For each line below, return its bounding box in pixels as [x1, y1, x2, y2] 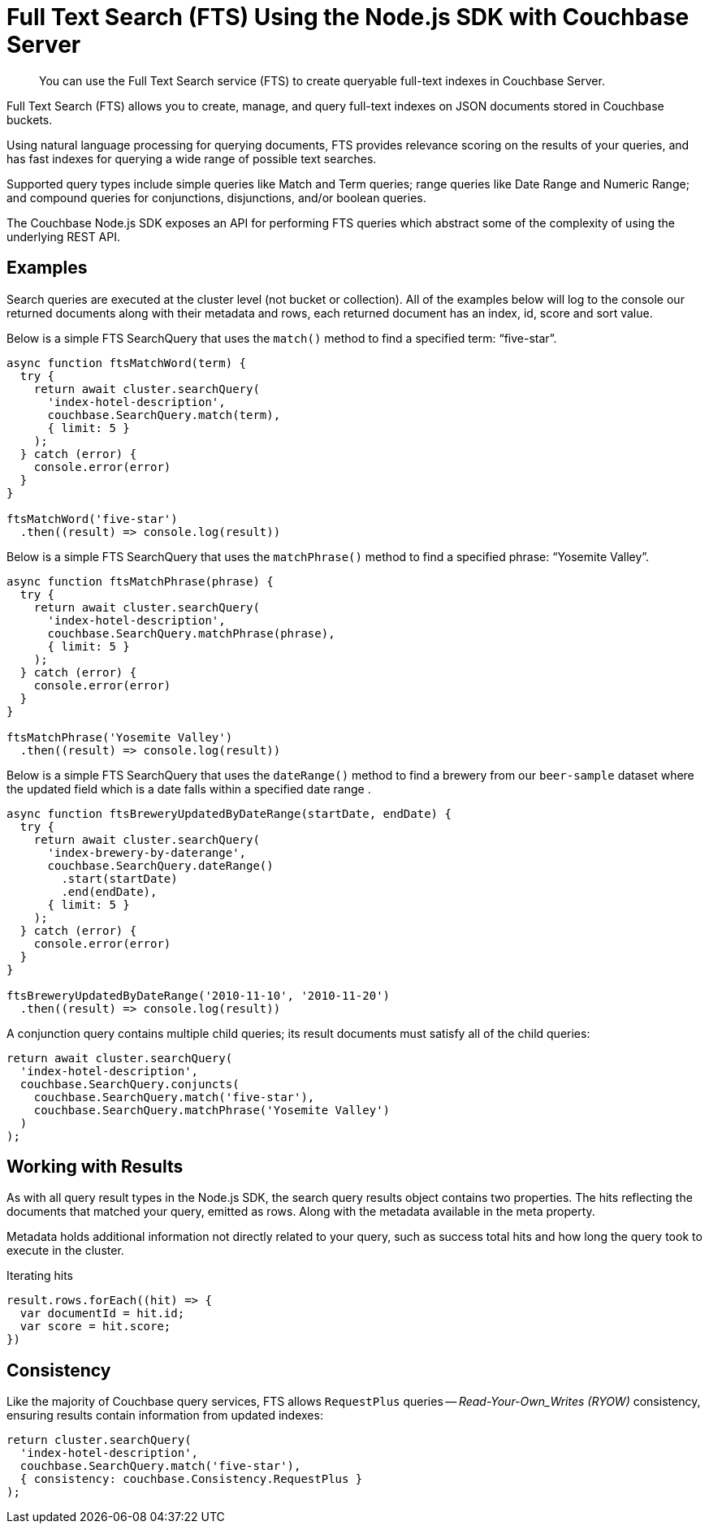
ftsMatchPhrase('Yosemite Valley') [6, 730, 233, 744]
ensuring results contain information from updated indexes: [6, 1408, 323, 1423]
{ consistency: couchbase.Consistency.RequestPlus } [19, 1472, 363, 1486]
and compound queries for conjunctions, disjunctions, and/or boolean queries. [6, 190, 426, 205]
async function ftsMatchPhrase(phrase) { [6, 574, 274, 588]
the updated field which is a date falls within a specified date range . [6, 781, 371, 796]
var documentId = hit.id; [19, 1307, 185, 1320]
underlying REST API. [6, 229, 120, 244]
